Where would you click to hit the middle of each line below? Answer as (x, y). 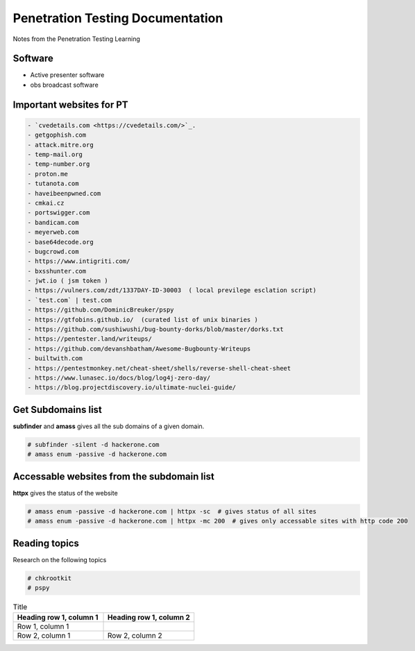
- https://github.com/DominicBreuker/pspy (101, 310)
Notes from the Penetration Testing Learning (76, 39)
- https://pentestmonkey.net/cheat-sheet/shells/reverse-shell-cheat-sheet (159, 368)
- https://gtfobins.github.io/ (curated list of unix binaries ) (143, 320)
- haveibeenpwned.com (64, 193)
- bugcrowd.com (53, 251)
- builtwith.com (55, 358)
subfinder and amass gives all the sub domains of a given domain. (109, 426)
